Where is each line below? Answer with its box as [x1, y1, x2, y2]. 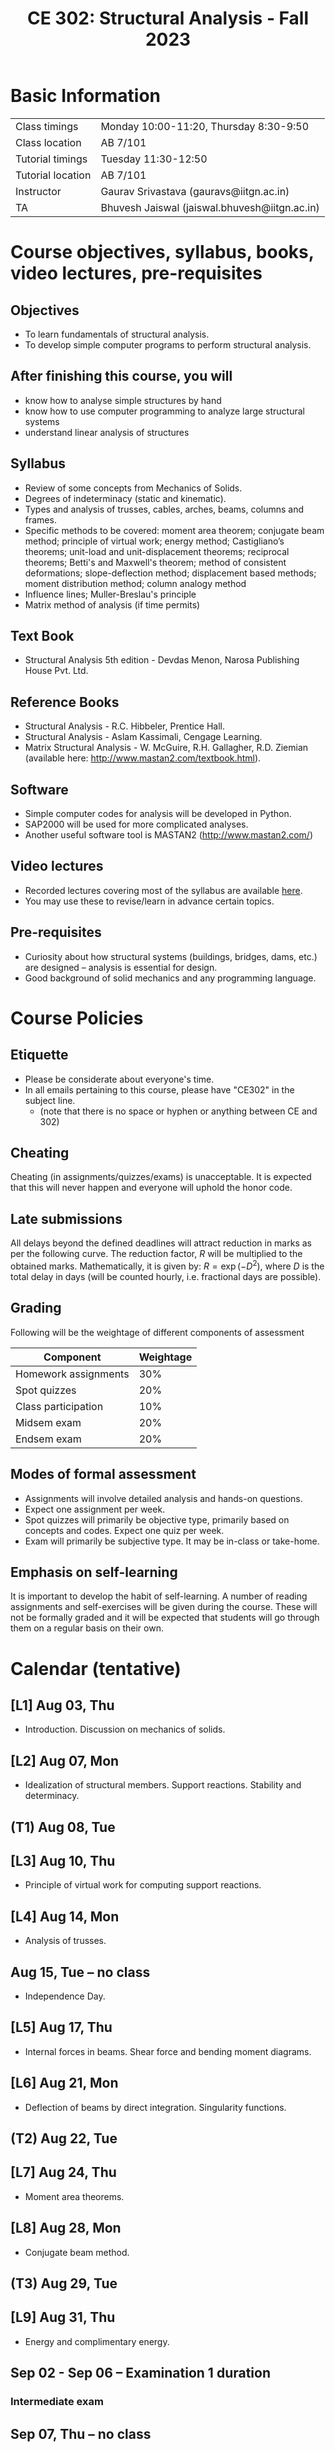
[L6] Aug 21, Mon [10, 2075, 119, 2092]
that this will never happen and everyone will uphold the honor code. [10, 1182, 293, 1194]
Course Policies [10, 1007, 144, 1029]
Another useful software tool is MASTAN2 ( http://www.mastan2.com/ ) [24, 829, 314, 841]
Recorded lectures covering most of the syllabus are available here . [24, 884, 303, 896]
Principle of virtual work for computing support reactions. [24, 1879, 262, 1891]
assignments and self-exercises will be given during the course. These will [10, 1601, 318, 1613]
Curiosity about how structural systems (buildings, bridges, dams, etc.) [24, 950, 318, 962]
